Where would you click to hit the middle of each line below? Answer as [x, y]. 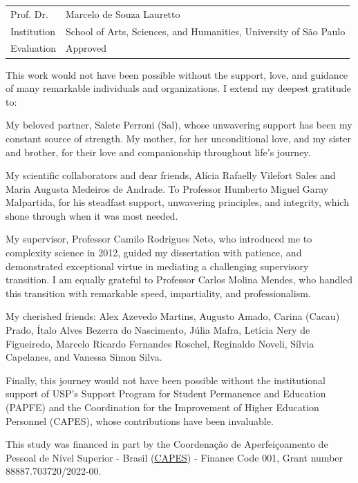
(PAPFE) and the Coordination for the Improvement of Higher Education [162, 407]
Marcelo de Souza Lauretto [123, 13]
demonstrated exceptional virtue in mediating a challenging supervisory [157, 266]
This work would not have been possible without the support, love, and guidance [177, 74]
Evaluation [33, 48]
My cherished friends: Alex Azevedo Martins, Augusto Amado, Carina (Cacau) [173, 316]
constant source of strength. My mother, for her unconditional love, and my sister [178, 138]
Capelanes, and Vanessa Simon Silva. [84, 357]
